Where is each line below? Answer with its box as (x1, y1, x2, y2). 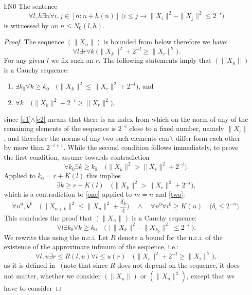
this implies (86, 170, 121, 181)
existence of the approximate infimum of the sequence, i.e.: (4, 241, 179, 252)
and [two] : (155, 189, 185, 199)
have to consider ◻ (4, 283, 61, 293)
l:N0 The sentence (4, 1, 57, 11)
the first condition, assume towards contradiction (4, 151, 150, 162)
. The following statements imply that (98, 55, 212, 65)
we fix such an (51, 55, 93, 65)
